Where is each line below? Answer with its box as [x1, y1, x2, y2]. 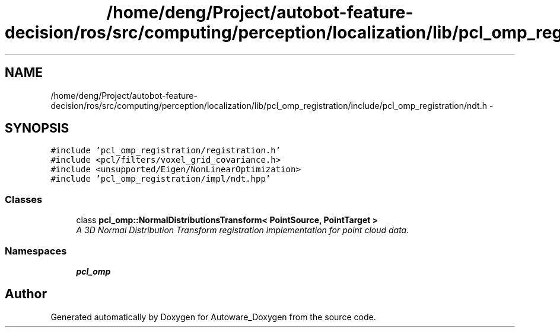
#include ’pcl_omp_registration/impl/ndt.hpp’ [50, 174, 271, 184]
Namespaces [5, 244, 67, 257]
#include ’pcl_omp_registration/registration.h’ [50, 146, 281, 156]
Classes [5, 193, 43, 205]
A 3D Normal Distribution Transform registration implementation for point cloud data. [76, 225, 409, 236]
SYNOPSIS [5, 121, 69, 136]
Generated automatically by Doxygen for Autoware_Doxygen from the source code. [50, 311, 376, 322]
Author [5, 286, 47, 302]
